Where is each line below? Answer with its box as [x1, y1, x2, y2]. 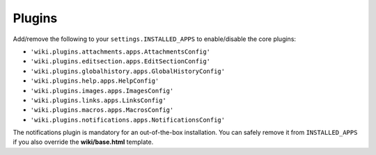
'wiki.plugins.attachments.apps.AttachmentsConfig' [30, 47, 211, 56]
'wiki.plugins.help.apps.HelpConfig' [30, 77, 159, 85]
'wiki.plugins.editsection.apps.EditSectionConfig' [30, 58, 211, 65]
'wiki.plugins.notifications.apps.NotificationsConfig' [30, 115, 226, 124]
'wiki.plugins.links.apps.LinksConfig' [30, 96, 166, 104]
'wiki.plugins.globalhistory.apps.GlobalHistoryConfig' [30, 67, 226, 75]
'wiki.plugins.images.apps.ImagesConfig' [30, 87, 174, 95]
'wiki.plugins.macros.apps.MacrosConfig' [30, 106, 174, 114]
